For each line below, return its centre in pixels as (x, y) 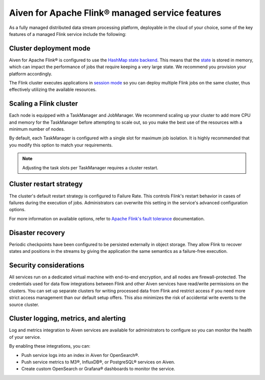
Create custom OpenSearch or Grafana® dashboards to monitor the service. (98, 369)
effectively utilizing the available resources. (53, 90)
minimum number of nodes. (37, 129)
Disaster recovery (37, 232)
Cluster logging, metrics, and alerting (67, 318)
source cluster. (24, 304)
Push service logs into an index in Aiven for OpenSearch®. (80, 355)
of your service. (25, 337)
